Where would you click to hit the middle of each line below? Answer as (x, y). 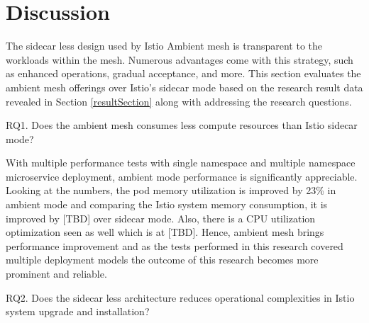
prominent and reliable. (56, 274)
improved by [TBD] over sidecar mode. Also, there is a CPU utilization (161, 218)
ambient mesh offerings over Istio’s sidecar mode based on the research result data (184, 87)
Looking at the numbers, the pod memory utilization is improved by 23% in (171, 190)
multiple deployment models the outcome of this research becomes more (162, 260)
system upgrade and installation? (78, 311)
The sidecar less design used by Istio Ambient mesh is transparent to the (164, 46)
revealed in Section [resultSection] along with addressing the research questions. (179, 101)
